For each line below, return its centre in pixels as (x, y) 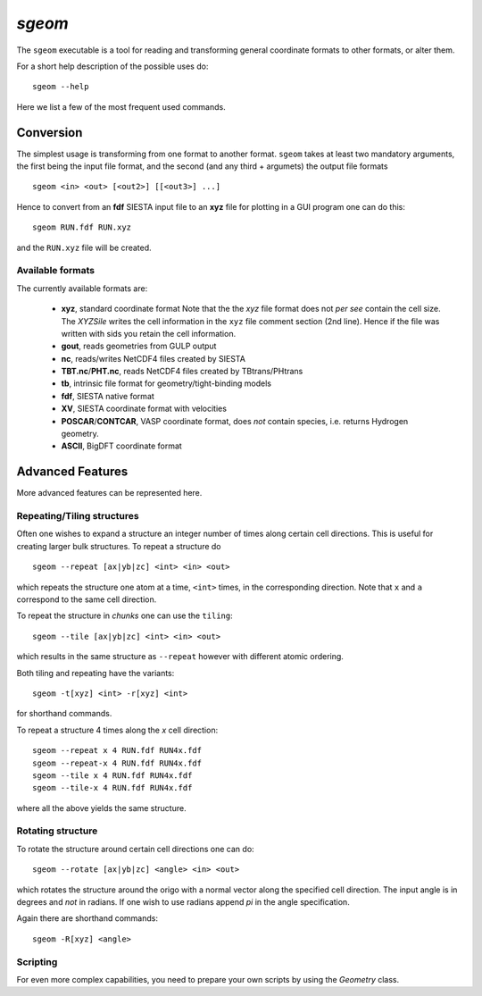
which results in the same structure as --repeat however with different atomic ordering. (180, 657)
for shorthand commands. (64, 714)
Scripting (37, 962)
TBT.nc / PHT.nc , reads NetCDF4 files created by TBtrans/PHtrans (182, 372)
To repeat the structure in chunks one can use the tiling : (125, 615)
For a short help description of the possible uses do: (112, 66)
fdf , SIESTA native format (108, 396)
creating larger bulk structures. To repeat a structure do (119, 546)
